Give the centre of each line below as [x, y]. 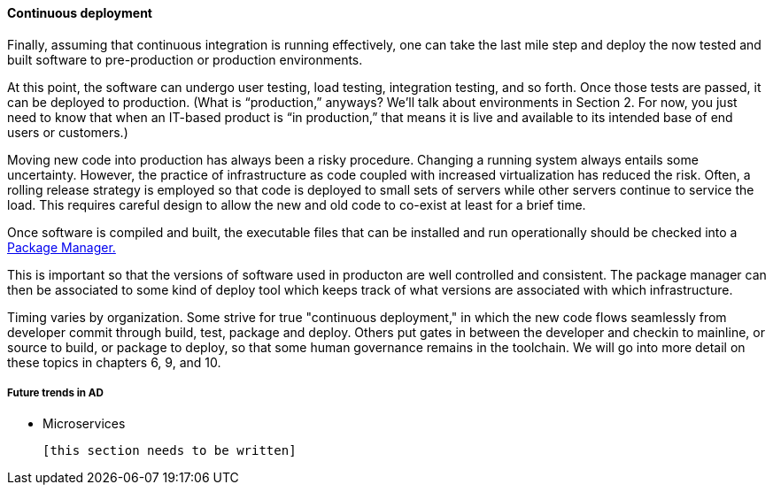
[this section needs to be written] [170, 451]
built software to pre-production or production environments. [185, 59]
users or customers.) [68, 132]
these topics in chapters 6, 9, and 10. [114, 362]
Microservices [84, 424]
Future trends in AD [55, 393]
